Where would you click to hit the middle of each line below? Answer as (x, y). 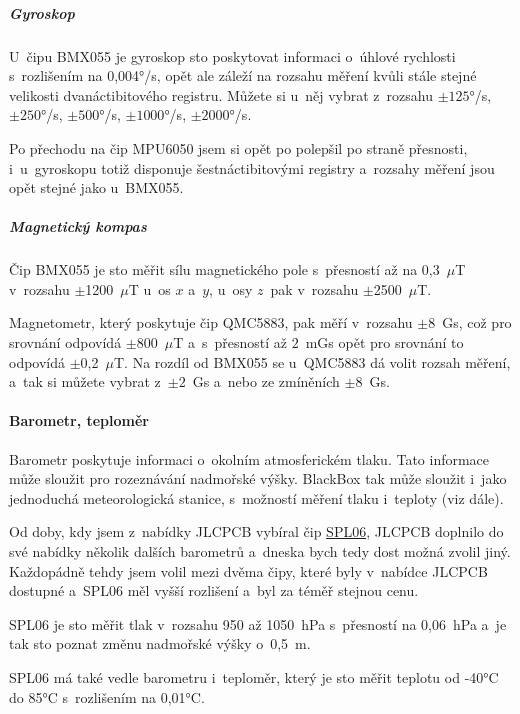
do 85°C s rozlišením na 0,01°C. (107, 696)
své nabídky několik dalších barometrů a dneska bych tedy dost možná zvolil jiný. (260, 551)
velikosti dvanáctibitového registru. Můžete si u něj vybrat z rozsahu (221, 94)
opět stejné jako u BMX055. (96, 187)
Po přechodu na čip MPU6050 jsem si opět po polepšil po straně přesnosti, (238, 147)
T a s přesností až (230, 342)
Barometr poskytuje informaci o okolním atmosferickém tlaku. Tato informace (249, 458)
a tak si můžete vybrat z (85, 381)
